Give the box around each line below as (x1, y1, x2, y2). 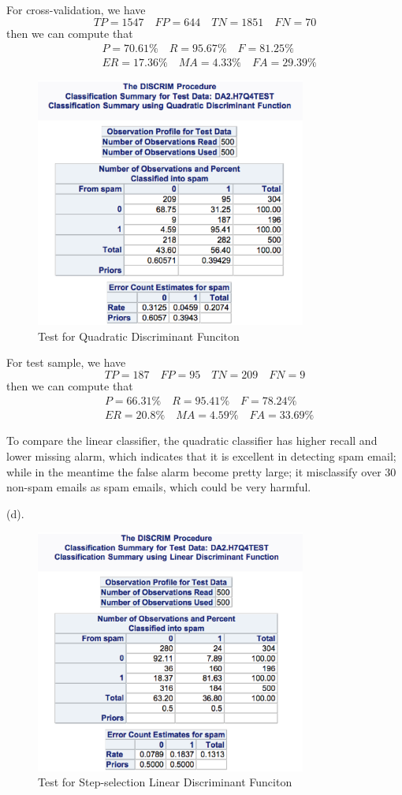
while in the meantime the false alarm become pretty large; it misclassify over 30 (6, 463, 396, 480)
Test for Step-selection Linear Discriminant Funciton (38, 774, 292, 790)
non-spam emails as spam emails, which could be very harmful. (6, 479, 311, 495)
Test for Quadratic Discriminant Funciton (38, 327, 240, 344)
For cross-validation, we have (6, 2, 146, 17)
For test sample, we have (6, 354, 126, 371)
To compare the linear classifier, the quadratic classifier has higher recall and (6, 432, 378, 449)
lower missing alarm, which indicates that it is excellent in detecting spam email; (6, 448, 396, 465)
